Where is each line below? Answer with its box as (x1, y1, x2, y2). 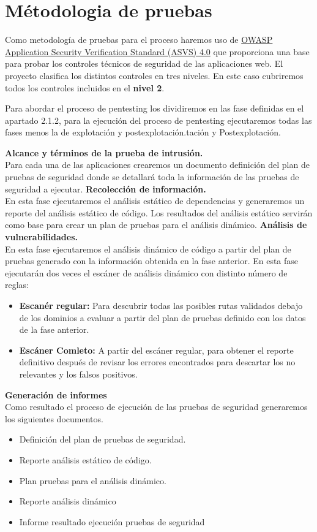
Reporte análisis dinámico (19, 495, 116, 507)
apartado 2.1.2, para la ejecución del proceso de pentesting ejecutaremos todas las (5, 113, 312, 126)
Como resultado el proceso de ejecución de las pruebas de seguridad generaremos (5, 400, 308, 413)
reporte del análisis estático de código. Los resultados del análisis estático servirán (5, 206, 313, 219)
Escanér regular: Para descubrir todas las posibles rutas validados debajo (19, 299, 303, 311)
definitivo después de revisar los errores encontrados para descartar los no (19, 355, 296, 368)
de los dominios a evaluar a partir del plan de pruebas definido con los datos (19, 311, 306, 324)
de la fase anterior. (19, 323, 89, 336)
